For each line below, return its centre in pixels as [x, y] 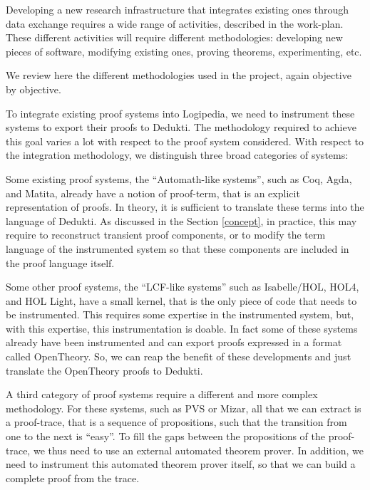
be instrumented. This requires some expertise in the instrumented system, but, [180, 314]
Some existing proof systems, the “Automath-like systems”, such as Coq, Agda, [179, 178]
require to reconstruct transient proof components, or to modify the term [166, 235]
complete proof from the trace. [73, 478]
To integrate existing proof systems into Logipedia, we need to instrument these [180, 113]
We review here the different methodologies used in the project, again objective [179, 75]
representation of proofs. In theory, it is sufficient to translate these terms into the [185, 207]
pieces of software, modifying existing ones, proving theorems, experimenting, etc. [184, 51]
